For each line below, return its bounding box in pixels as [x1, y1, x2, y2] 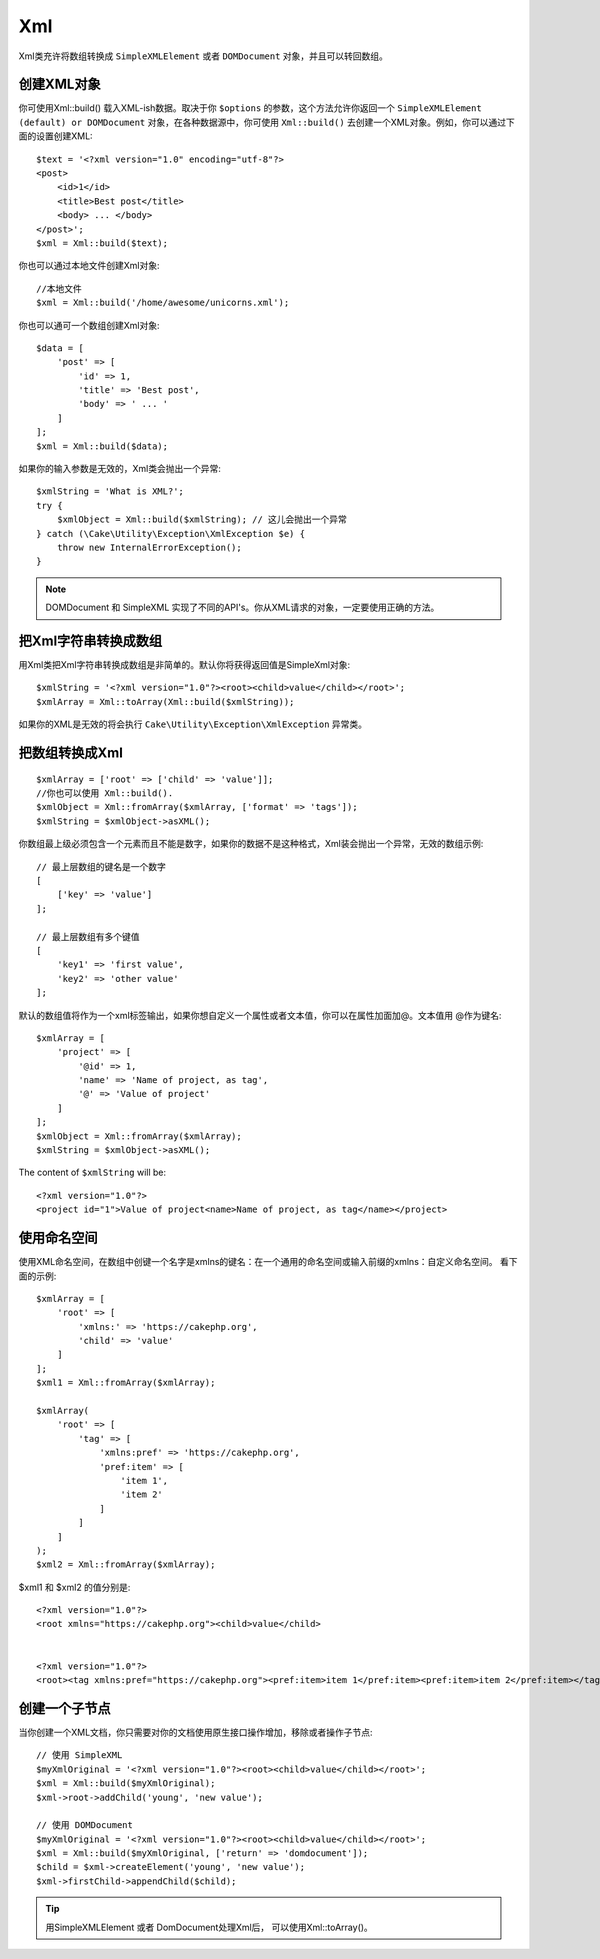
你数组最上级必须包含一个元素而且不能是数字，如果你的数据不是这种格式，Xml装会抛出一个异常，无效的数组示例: [18, 838, 484, 850]
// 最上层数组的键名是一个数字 [36, 861, 167, 872]
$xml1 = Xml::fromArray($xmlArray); [36, 1377, 216, 1389]
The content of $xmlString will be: [18, 1166, 167, 1179]
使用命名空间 [18, 1230, 98, 1247]
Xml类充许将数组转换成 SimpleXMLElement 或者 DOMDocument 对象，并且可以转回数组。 [18, 50, 389, 62]
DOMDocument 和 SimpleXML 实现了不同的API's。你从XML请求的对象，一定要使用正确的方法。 [45, 601, 440, 614]
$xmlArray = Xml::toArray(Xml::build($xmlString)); [36, 696, 295, 707]
